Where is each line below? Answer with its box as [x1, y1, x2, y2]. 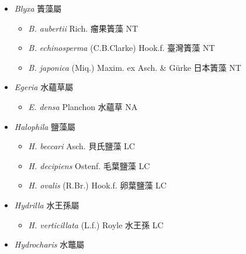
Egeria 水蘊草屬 [14, 81, 74, 93]
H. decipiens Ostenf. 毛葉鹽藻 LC [28, 159, 150, 171]
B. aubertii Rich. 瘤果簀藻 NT [28, 22, 138, 34]
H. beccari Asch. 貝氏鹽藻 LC [28, 140, 135, 152]
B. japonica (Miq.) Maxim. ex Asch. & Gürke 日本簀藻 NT [28, 61, 241, 73]
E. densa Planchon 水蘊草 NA [28, 100, 138, 112]
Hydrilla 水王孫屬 [14, 198, 79, 211]
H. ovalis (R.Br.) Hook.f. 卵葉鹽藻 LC [28, 179, 167, 191]
